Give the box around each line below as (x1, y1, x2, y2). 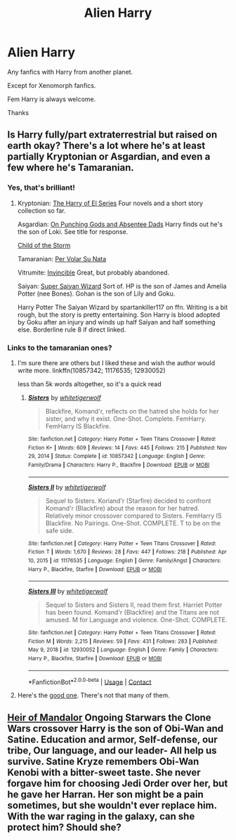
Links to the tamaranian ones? (7, 343, 112, 353)
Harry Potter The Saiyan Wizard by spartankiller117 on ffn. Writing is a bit (17, 303, 228, 311)
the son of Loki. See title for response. (17, 227, 129, 236)
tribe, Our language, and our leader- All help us (7, 744, 217, 756)
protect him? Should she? (7, 821, 122, 833)
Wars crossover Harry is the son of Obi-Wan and (7, 722, 224, 735)
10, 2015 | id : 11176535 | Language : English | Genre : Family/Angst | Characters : (27, 557, 221, 564)
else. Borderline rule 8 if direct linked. (17, 325, 126, 334)
